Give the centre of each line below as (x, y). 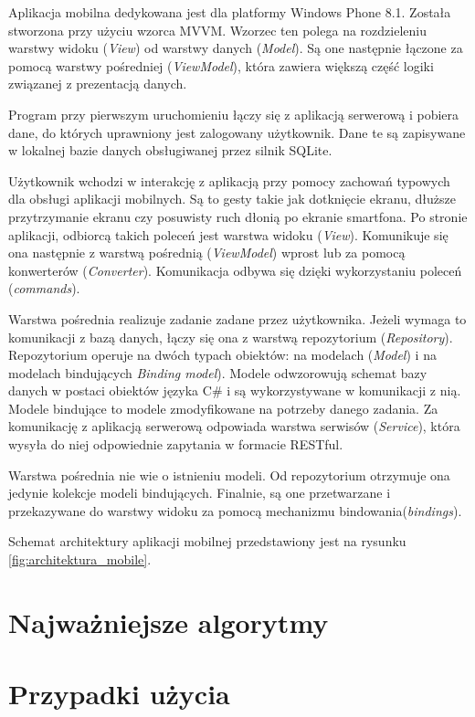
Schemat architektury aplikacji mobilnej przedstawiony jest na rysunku (207, 541)
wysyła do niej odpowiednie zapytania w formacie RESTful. (176, 444)
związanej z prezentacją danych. (98, 84)
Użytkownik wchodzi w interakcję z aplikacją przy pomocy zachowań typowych (229, 180)
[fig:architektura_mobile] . (80, 559)
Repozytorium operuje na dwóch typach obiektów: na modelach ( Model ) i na (222, 355)
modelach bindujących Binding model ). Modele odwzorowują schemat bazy (218, 372)
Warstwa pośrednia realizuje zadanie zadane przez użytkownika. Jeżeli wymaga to (237, 318)
